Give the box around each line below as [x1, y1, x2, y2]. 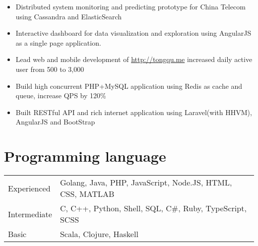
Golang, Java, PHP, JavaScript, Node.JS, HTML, [60, 177, 232, 188]
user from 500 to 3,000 [15, 63, 84, 74]
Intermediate [8, 208, 52, 220]
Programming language [4, 146, 166, 166]
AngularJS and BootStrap [15, 117, 95, 127]
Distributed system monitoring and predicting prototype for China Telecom [15, 1, 246, 11]
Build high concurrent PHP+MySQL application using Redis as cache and [15, 80, 243, 91]
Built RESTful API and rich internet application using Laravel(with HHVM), [15, 107, 252, 117]
